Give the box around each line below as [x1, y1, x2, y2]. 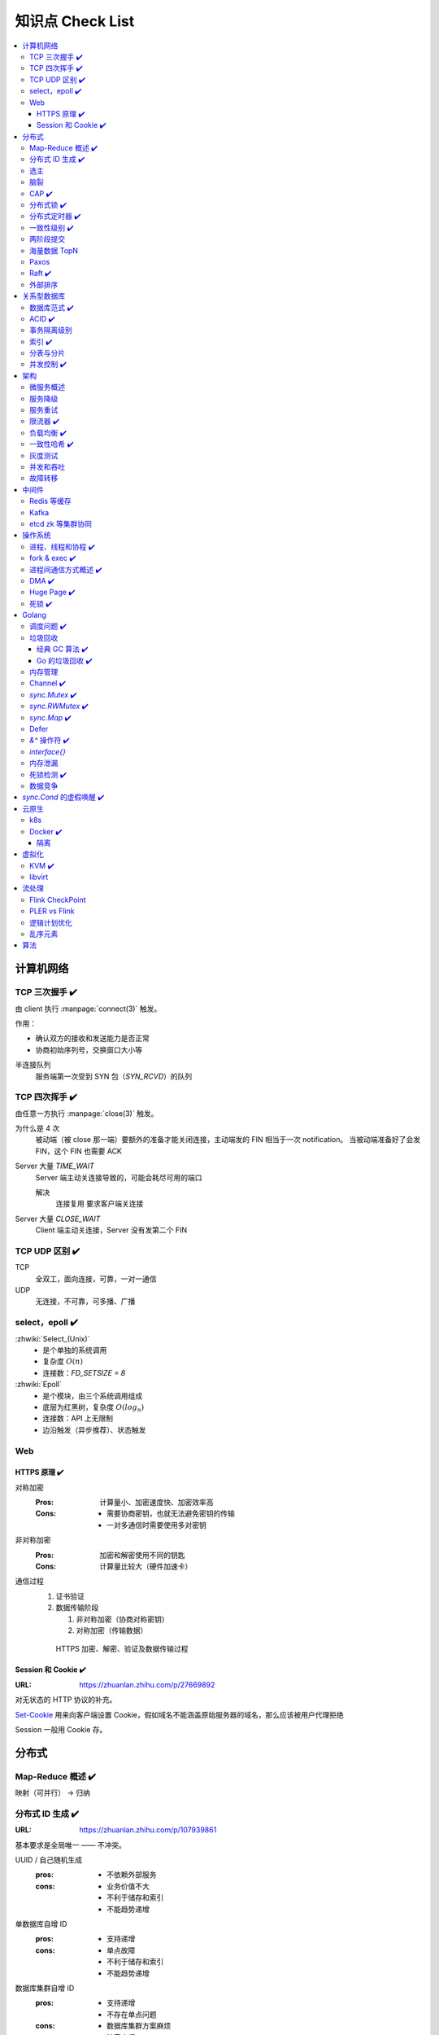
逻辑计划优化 [29, 917, 72, 927]
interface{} [29, 746, 67, 756]
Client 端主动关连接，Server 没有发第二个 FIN [35, 1225, 188, 1235]
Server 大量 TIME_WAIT [15, 1161, 95, 1171]
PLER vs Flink [29, 906, 75, 916]
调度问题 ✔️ [29, 621, 67, 631]
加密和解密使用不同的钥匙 [99, 1550, 185, 1560]
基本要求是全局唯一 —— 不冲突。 [15, 1840, 126, 1849]
